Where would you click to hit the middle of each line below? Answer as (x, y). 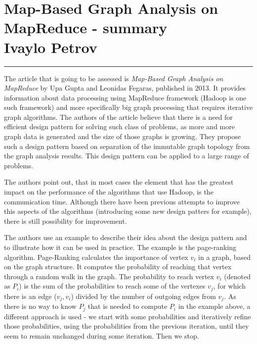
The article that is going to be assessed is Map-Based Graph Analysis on (114, 78)
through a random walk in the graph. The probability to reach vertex (109, 276)
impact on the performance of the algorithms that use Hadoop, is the (109, 192)
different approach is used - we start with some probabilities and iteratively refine (128, 316)
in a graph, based (224, 257)
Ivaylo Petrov (51, 47)
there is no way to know (40, 306)
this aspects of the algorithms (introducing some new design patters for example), (128, 211)
